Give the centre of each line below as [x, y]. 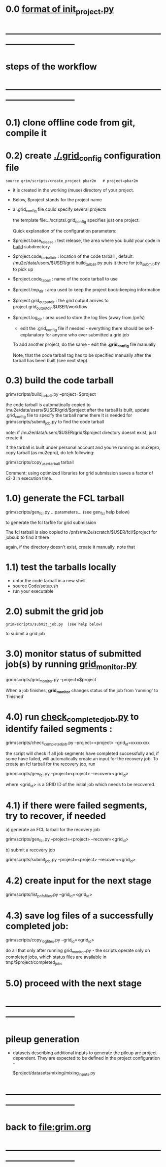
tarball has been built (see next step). [50, 360]
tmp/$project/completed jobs [34, 963]
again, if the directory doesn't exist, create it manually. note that [70, 547]
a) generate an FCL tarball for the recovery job [53, 830]
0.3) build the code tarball [60, 380]
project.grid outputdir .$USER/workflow [50, 307]
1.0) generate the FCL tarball [65, 498]
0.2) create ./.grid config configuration [83, 156]
